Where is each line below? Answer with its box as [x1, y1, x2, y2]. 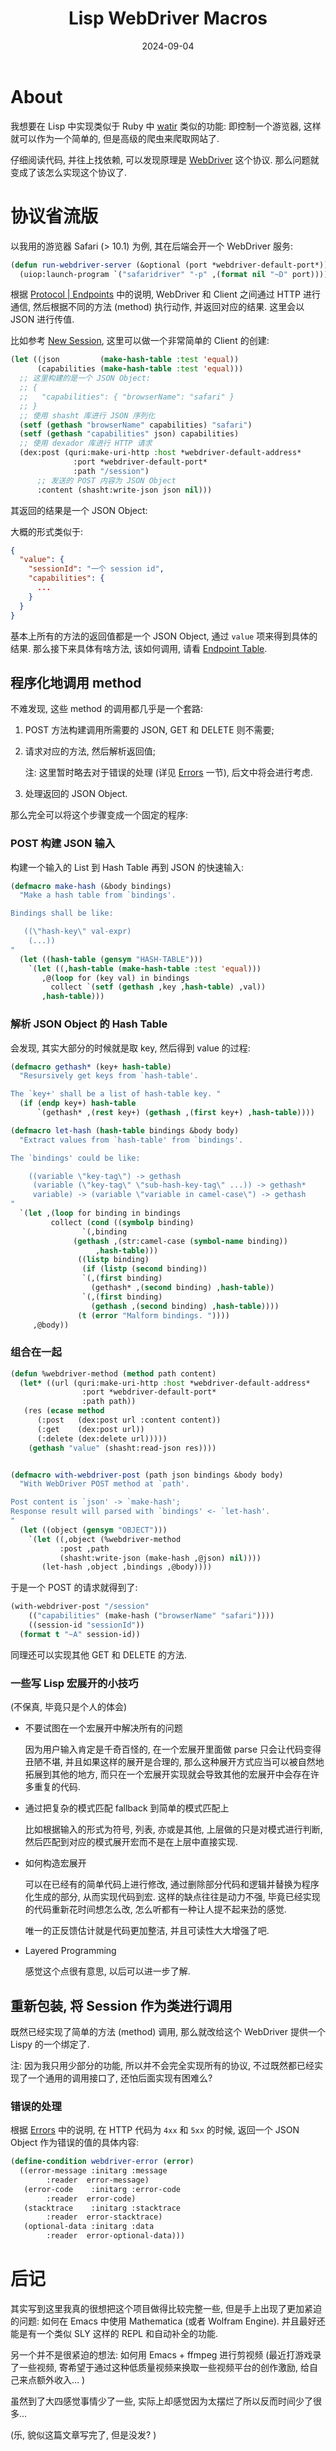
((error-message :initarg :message [19, 2166, 168, 2176]
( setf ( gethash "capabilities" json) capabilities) [19, 429, 240, 439]
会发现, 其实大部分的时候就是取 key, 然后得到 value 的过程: [10, 1042, 251, 1054]
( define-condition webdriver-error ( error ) [10, 2157, 195, 2167]
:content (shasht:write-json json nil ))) [36, 485, 213, 495]
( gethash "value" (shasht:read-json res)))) [28, 1443, 217, 1453]
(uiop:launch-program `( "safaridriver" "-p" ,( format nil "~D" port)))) [19, 269, 329, 279]
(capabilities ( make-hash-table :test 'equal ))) [36, 364, 244, 374]
